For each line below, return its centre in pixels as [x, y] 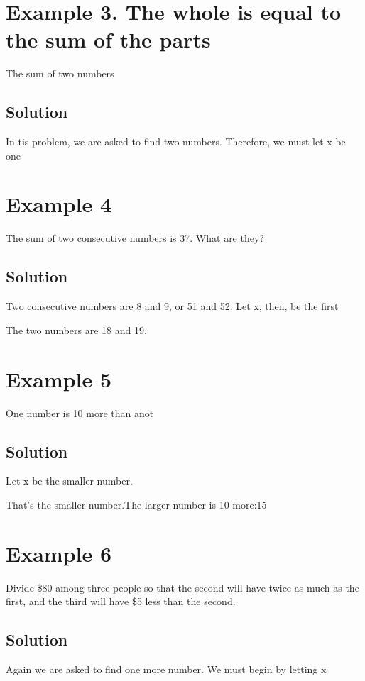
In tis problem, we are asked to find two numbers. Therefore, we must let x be [176, 142]
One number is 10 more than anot [80, 413]
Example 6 [59, 553]
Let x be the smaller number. [69, 481]
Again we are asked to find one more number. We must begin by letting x [166, 669]
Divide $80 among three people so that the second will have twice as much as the [182, 587]
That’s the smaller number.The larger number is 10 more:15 [136, 504]
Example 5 [59, 378]
